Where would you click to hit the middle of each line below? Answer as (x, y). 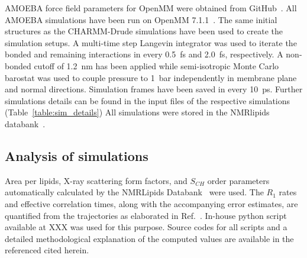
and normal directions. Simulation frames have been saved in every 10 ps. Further (154, 89)
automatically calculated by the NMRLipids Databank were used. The (134, 192)
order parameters (238, 180)
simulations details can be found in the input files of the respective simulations (148, 100)
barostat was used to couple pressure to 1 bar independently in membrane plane (151, 77)
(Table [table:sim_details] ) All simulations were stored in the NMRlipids (137, 112)
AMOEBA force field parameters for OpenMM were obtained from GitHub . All (151, 8)
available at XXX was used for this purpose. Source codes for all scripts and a (146, 227)
